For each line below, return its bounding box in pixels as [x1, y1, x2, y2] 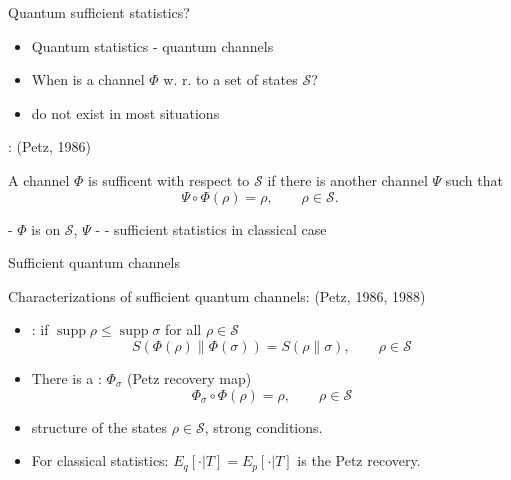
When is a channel [31, 69, 145, 90]
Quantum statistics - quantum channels [31, 35, 274, 56]
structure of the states [31, 416, 168, 437]
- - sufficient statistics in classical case [95, 218, 327, 239]
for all [165, 319, 202, 340]
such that [445, 169, 503, 190]
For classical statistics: [31, 450, 169, 471]
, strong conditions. [204, 416, 323, 437]
